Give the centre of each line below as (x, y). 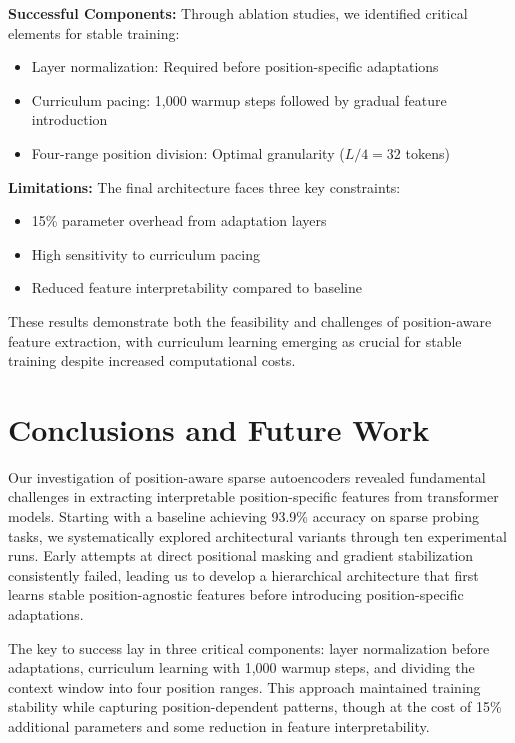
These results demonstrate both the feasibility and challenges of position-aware (250, 320)
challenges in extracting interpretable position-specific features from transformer (253, 496)
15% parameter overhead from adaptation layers (179, 220)
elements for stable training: (94, 32)
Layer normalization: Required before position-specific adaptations (235, 66)
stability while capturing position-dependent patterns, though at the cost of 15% (255, 706)
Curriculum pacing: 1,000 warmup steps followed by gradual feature (239, 99)
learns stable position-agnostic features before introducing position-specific (236, 594)
